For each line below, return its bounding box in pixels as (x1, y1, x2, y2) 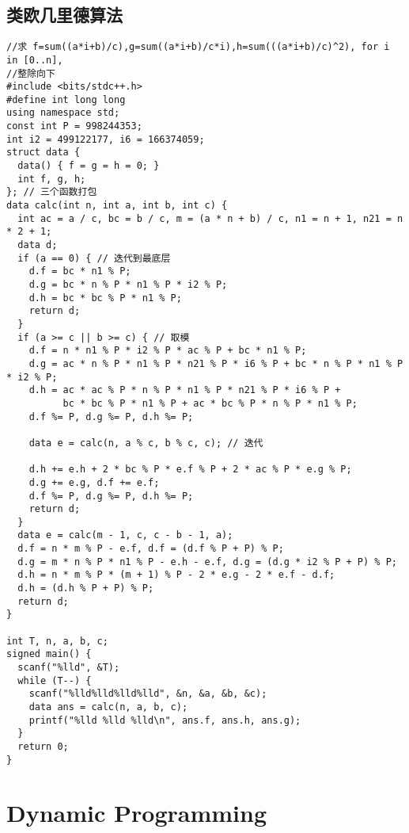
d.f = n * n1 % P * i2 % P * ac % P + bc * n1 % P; (28, 345, 307, 357)
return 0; (17, 740, 69, 752)
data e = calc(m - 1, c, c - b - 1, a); (17, 529, 233, 541)
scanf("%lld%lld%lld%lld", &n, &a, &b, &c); (28, 688, 267, 700)
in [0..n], (6, 54, 63, 66)
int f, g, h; (17, 173, 86, 185)
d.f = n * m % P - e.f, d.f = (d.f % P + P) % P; (17, 543, 284, 555)
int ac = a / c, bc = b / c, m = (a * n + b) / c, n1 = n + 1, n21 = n (17, 212, 403, 224)
